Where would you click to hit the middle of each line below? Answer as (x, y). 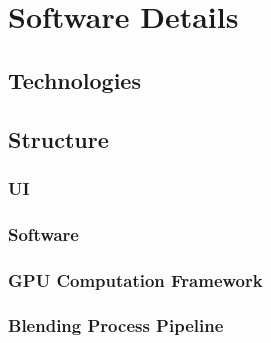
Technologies (74, 79)
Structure (58, 138)
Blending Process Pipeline (116, 325)
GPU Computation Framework (135, 279)
